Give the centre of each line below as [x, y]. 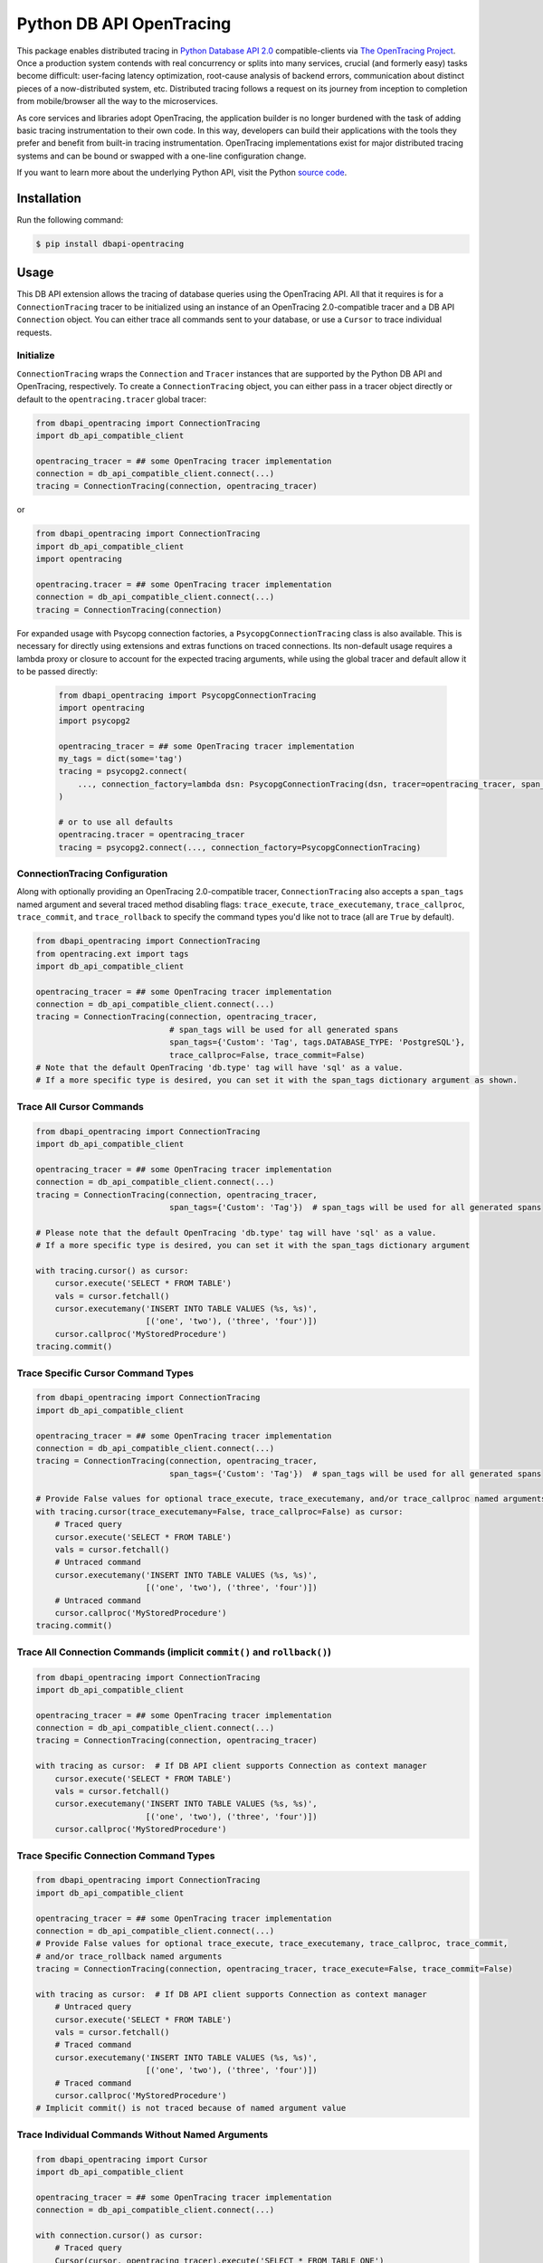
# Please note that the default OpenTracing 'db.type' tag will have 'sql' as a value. [236, 1232]
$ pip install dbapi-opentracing [110, 243]
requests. [34, 332]
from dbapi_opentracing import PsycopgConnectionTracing [187, 695]
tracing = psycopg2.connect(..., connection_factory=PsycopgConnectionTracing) [240, 847]
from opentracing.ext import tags [112, 954]
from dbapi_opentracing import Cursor [122, 2159]
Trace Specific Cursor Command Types [105, 1373]
